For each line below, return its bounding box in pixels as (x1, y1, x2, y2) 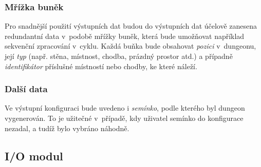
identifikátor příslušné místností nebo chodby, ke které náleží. (5, 60, 197, 71)
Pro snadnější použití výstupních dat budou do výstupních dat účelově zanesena (5, 20, 257, 31)
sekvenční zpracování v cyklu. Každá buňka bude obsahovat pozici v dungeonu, (5, 40, 256, 51)
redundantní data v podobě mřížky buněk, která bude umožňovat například (5, 30, 245, 41)
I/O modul (5, 148, 63, 163)
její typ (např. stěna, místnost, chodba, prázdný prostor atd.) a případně (5, 51, 233, 61)
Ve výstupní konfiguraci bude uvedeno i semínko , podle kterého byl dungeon (5, 102, 245, 113)
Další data (5, 82, 48, 95)
